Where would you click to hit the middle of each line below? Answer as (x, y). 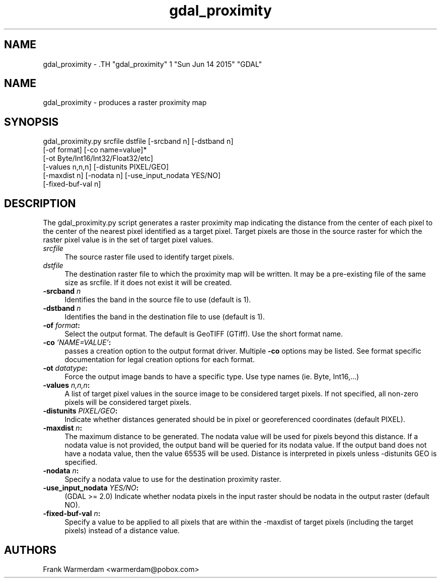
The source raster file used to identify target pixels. (149, 257)
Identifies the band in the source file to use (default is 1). (158, 300)
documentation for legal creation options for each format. (160, 360)
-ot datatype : (65, 368)
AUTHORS (30, 550)
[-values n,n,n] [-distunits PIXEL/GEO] (106, 167)
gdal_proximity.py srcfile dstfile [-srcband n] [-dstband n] (138, 141)
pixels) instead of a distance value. (122, 531)
